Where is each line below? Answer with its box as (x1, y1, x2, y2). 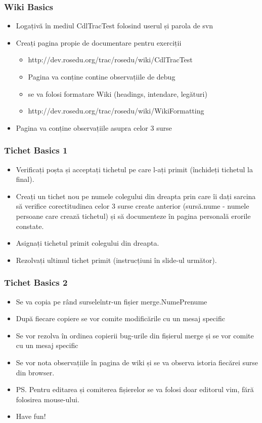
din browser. (16, 367, 55, 377)
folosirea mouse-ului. (16, 394, 79, 404)
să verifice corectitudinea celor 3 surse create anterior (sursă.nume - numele (16, 201, 249, 211)
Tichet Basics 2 (4, 276, 68, 289)
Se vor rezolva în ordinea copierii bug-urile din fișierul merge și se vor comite (16, 330, 254, 340)
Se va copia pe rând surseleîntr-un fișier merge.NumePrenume (16, 296, 207, 306)
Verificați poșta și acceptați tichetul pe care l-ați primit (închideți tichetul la (16, 164, 253, 174)
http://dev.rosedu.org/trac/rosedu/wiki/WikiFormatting (28, 105, 204, 116)
